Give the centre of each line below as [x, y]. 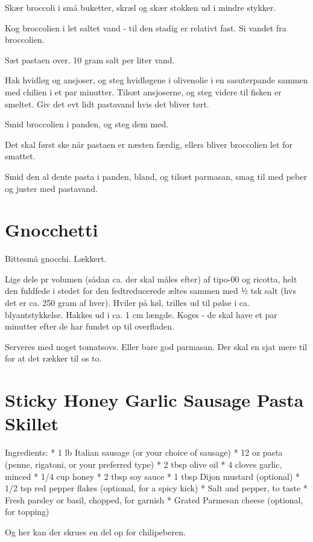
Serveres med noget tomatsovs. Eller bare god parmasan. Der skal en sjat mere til [156, 346]
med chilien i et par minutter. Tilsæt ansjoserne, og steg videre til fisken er [143, 91]
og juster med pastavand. [51, 188]
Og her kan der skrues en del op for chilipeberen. [95, 531]
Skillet [32, 423]
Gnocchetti [52, 230]
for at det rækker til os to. [53, 358]
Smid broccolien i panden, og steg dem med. [87, 124]
